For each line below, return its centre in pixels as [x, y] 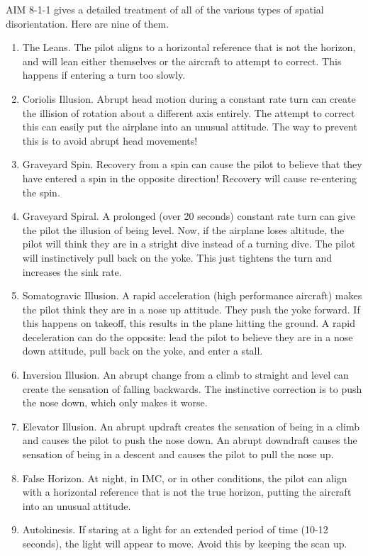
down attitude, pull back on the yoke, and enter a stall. [143, 351]
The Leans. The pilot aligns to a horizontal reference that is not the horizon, [189, 47]
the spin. [41, 192]
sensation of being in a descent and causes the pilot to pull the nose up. [178, 454]
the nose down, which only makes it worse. [115, 402]
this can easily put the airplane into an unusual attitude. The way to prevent [190, 127]
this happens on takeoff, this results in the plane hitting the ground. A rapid [189, 323]
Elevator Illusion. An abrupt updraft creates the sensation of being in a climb [191, 426]
